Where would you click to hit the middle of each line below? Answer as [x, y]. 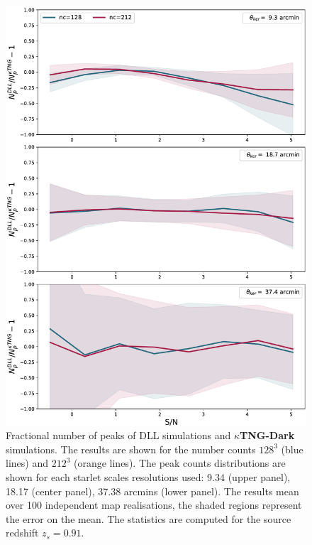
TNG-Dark [267, 435]
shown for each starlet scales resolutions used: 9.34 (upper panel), [148, 477]
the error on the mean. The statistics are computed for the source [149, 518]
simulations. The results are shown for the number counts [131, 449]
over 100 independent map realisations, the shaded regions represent [154, 505]
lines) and [27, 463]
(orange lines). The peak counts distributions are [179, 463]
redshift [22, 533]
